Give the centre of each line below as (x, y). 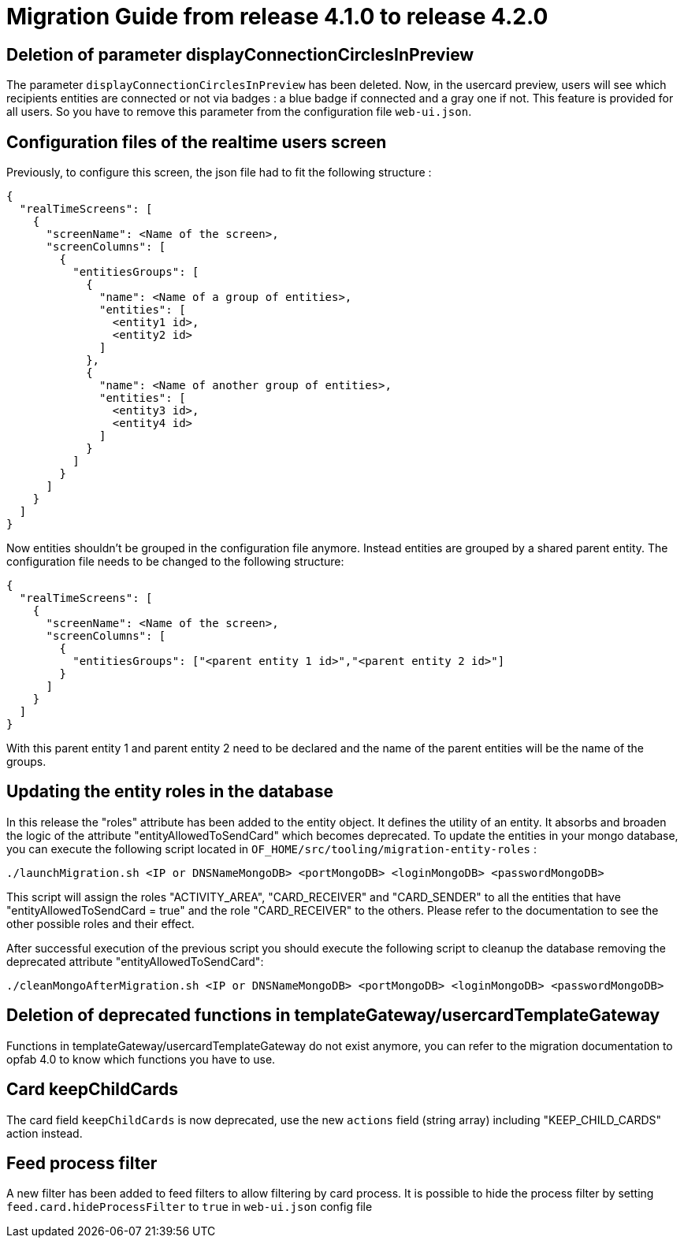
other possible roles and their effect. (100, 923)
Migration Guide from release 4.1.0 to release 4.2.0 (277, 17)
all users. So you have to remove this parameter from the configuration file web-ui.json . (239, 112)
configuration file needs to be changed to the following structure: (175, 562)
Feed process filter (82, 1163)
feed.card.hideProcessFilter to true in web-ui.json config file (190, 1207)
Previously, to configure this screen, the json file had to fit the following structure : (219, 173)
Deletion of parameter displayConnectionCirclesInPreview (240, 54)
